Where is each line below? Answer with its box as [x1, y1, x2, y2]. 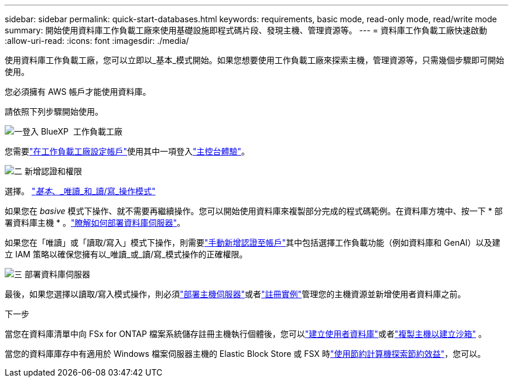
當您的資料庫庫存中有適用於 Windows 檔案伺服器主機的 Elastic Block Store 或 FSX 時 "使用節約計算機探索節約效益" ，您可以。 [5, 349, 485, 359]
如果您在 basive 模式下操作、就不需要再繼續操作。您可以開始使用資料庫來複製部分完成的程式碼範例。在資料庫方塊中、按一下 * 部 [5, 206, 503, 216]
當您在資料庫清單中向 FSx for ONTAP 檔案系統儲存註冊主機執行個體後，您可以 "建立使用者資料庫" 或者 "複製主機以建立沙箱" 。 [5, 329, 487, 339]
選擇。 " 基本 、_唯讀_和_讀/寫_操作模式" [5, 186, 156, 196]
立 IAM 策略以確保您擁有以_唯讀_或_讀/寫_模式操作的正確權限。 [5, 249, 248, 259]
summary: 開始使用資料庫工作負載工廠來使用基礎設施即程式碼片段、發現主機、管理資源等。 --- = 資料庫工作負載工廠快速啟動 [5, 25, 487, 35]
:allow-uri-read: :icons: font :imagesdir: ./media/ [5, 36, 189, 46]
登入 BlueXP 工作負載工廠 [22, 126, 122, 136]
